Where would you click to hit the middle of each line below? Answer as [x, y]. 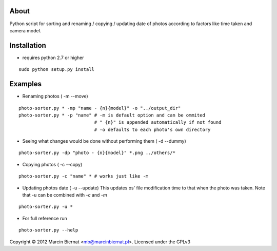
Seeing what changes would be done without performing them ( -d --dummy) [104, 141]
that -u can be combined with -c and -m [65, 195]
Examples [26, 84]
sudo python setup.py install [57, 70]
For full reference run [45, 218]
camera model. [25, 30]
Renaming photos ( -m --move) [55, 96]
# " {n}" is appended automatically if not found [158, 122]
